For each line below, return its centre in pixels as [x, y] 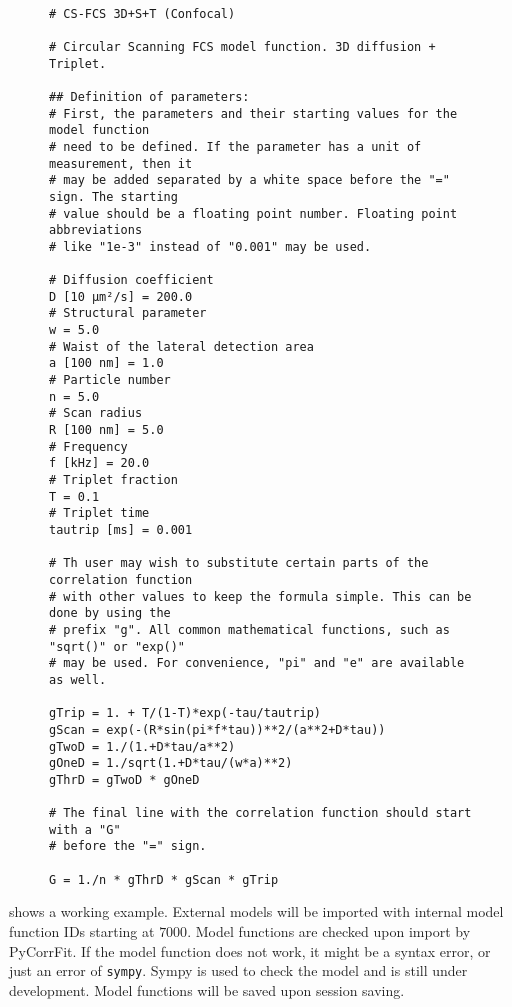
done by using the [110, 613]
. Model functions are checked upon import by [329, 931]
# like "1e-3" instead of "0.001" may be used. [210, 246]
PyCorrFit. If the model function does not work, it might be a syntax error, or [250, 950]
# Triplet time [99, 513]
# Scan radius [96, 413]
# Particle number [110, 380]
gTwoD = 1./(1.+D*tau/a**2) [142, 746]
